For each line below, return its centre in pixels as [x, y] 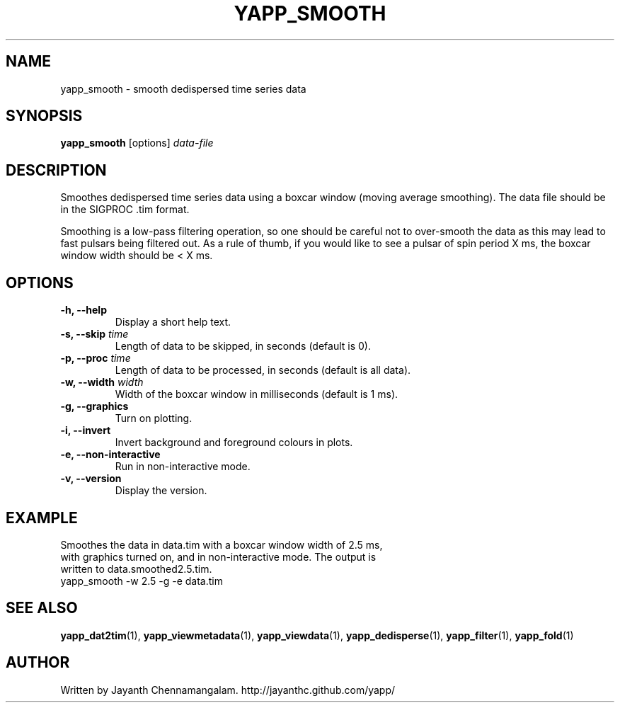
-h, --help [84, 310]
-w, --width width [102, 382]
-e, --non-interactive [110, 455]
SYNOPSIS [44, 116]
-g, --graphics [94, 406]
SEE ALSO [42, 608]
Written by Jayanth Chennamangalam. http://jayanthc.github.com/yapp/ [228, 690]
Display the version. [161, 491]
